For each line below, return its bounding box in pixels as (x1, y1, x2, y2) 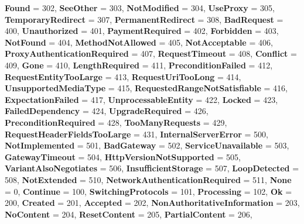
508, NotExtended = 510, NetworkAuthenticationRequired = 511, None (5, 173, 292, 185)
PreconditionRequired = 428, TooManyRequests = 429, (5, 116, 227, 128)
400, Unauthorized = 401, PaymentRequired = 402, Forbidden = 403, (5, 25, 279, 37)
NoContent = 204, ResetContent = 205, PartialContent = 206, (5, 208, 252, 220)
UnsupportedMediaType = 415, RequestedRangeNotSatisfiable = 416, (5, 82, 288, 94)
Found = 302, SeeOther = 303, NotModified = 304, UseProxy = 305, (5, 2, 275, 13)
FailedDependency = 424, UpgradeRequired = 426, (5, 105, 209, 117)
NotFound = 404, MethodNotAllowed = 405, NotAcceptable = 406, (5, 36, 273, 48)
